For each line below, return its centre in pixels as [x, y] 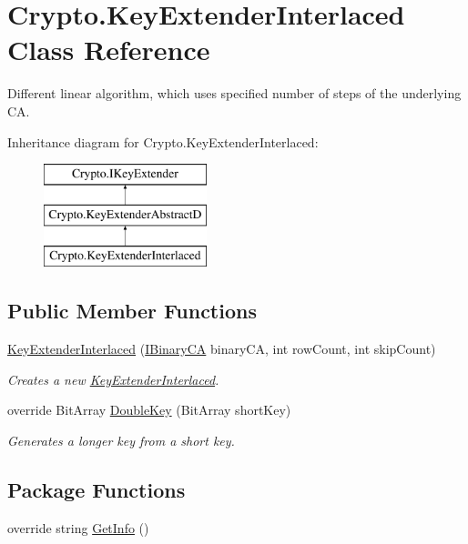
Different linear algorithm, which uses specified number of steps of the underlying [234, 93]
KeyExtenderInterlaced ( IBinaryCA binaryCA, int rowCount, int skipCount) [222, 349]
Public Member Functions [132, 311]
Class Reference [109, 50]
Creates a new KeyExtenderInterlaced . [113, 379]
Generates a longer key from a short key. [121, 441]
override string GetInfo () [78, 527]
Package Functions [97, 490]
